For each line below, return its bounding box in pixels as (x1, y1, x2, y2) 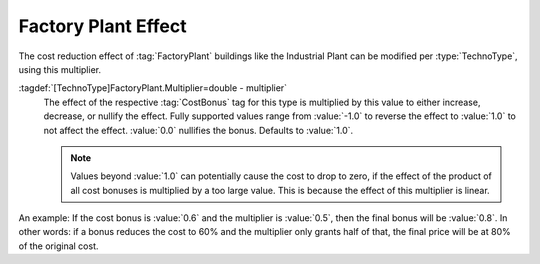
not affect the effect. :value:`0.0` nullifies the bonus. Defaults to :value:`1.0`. (43, 124, 354, 136)
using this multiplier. (18, 63, 102, 75)
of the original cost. (18, 240, 99, 252)
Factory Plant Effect (18, 15, 187, 37)
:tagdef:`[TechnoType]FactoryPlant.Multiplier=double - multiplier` (18, 82, 288, 94)
